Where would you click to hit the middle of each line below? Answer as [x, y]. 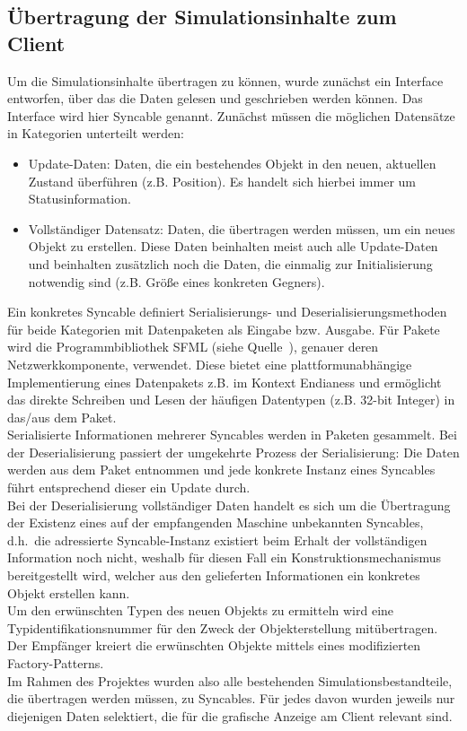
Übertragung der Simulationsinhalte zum [202, 17]
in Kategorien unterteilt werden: [96, 133]
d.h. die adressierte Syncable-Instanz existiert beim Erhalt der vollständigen [217, 540]
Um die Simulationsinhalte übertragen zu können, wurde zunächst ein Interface [225, 80]
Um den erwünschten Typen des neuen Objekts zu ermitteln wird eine [201, 610]
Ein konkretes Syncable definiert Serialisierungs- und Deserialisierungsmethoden [227, 312]
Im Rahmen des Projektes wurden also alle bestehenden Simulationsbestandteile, [230, 680]
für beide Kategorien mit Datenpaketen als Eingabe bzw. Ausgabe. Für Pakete [224, 329]
